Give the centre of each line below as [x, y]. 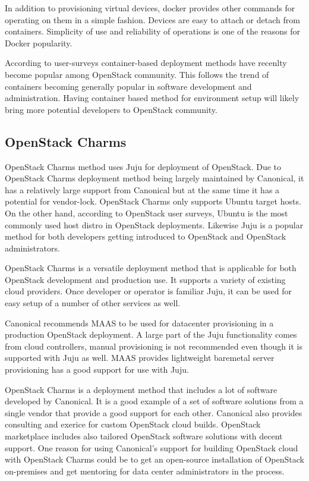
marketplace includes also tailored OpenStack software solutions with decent [144, 436]
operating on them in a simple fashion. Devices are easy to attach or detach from [152, 19]
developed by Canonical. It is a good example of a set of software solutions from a [154, 401]
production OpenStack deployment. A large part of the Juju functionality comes [151, 334]
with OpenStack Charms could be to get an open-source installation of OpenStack [154, 459]
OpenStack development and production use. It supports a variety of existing [145, 279]
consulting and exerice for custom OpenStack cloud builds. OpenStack [133, 424]
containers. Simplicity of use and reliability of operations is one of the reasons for [152, 31]
